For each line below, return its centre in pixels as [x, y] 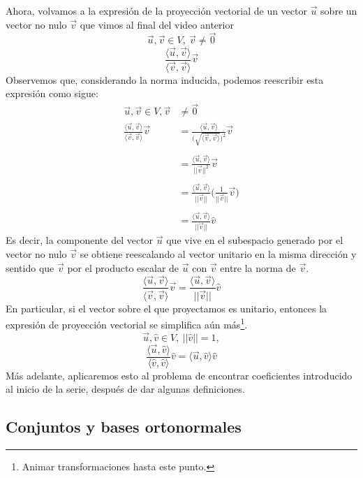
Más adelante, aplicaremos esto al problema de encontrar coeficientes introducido [179, 375]
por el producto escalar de [123, 267]
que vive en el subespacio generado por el [255, 240]
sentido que [30, 267]
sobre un [339, 10]
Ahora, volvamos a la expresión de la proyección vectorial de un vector [156, 10]
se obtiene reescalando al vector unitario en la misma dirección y [218, 254]
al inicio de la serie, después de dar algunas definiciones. [125, 389]
